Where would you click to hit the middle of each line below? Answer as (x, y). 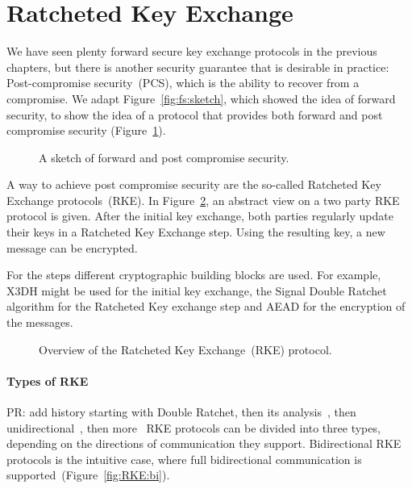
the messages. (40, 322)
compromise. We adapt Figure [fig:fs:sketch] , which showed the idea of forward (201, 98)
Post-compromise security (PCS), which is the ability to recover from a (183, 83)
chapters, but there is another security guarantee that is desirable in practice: (198, 67)
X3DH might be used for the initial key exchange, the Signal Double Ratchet (197, 290)
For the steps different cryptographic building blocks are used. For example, (194, 275)
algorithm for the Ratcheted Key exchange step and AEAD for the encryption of (206, 306)
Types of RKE (48, 380)
